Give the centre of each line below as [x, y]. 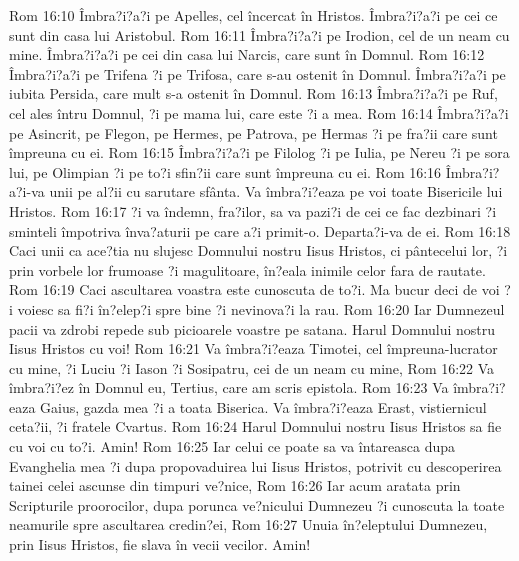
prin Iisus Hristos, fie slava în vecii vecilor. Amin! [160, 544]
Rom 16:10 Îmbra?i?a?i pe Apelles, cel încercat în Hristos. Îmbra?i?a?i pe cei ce [253, 15]
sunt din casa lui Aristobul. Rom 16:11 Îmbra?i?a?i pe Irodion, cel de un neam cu [259, 34]
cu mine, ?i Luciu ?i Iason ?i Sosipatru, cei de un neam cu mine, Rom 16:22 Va [252, 367]
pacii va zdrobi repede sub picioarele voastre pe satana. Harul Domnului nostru [252, 328]
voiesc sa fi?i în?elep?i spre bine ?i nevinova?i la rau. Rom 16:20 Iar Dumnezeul [261, 308]
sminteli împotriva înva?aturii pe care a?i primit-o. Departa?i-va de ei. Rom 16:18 [260, 230]
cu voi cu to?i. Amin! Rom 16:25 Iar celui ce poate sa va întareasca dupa [232, 446]
